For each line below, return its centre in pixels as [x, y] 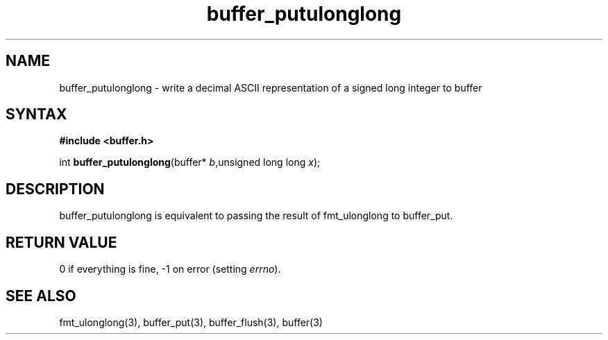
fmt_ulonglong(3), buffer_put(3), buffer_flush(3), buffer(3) [191, 322]
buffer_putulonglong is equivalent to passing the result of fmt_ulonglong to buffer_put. [256, 216]
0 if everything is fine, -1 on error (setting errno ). [170, 269]
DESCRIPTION [55, 189]
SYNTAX [36, 114]
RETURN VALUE [61, 242]
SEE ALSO [41, 296]
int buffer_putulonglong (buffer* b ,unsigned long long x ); [190, 162]
